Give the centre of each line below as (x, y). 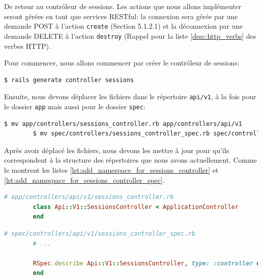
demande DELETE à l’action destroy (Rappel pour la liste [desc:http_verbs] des (130, 36)
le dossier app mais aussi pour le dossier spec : (75, 106)
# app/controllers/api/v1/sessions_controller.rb (89, 197)
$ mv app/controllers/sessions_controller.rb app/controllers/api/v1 (123, 124)
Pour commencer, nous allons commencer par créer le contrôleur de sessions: (122, 63)
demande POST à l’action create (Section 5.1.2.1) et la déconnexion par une (123, 26)
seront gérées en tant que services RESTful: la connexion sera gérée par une (121, 16)
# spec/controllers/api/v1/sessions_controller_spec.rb (100, 233)
